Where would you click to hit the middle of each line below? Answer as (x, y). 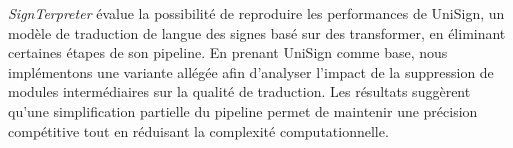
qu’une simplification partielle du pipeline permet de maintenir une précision (243, 110)
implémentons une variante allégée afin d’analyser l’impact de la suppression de (251, 71)
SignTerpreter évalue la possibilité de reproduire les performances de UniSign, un (256, 13)
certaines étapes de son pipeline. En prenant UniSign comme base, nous (228, 52)
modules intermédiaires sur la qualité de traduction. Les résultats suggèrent (239, 91)
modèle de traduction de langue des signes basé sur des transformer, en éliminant (257, 32)
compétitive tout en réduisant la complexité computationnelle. (198, 130)
